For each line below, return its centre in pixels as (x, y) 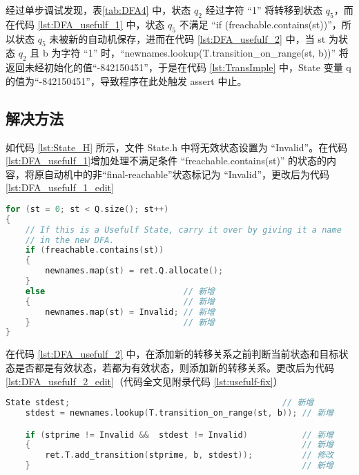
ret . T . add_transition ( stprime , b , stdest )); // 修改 (189, 455)
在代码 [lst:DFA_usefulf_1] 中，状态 (85, 24)
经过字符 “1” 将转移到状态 (264, 10)
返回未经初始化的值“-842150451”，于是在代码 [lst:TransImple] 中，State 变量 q (178, 67)
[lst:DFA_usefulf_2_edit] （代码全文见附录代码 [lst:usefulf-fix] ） (144, 381)
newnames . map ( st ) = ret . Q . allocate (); (134, 271)
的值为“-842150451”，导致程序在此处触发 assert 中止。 (126, 80)
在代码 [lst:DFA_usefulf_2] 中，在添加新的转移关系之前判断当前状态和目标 (172, 354)
